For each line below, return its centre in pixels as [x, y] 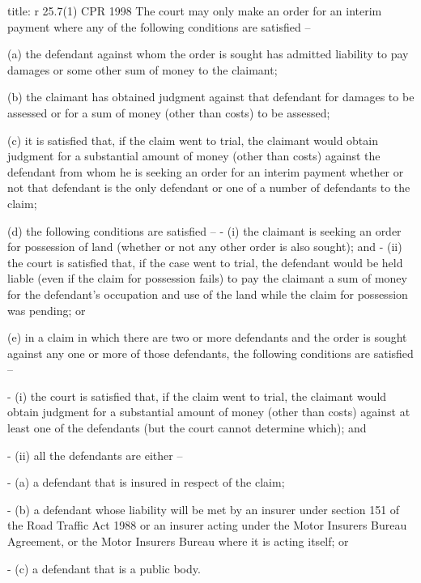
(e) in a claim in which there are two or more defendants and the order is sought [207, 337]
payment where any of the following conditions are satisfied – [159, 26]
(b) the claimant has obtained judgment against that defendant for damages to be [211, 97]
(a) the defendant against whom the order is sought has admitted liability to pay [208, 54]
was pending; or [47, 310]
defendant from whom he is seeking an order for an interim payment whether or [206, 171]
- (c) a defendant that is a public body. [104, 568]
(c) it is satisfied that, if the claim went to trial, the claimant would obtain [193, 140]
